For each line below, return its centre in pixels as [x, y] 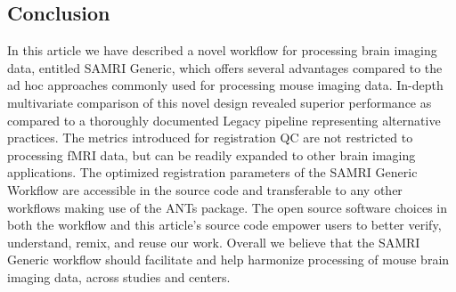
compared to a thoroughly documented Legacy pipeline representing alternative [224, 120]
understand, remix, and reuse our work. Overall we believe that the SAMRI [214, 242]
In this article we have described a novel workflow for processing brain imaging [222, 50]
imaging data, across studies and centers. [119, 276]
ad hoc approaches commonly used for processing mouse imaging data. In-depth [225, 85]
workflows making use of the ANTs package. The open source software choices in [228, 207]
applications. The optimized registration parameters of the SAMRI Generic [212, 172]
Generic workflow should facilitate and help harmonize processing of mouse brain [228, 260]
